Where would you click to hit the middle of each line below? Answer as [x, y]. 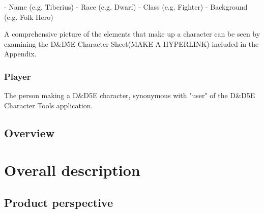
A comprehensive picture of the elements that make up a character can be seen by [132, 34]
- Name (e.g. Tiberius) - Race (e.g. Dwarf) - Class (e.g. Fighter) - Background [126, 7]
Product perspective [58, 202]
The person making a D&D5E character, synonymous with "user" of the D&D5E [130, 95]
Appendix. [20, 54]
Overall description [72, 170]
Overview [30, 132]
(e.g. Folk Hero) [29, 17]
